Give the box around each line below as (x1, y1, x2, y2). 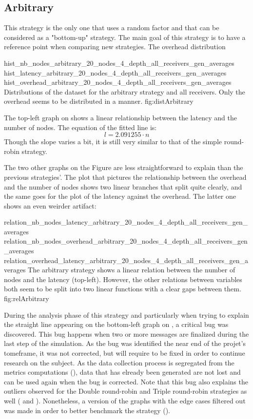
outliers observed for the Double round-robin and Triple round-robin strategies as (4, 386, 247, 396)
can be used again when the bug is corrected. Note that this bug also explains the (4, 376, 248, 386)
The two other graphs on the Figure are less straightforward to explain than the (4, 162, 243, 172)
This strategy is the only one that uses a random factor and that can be (4, 22, 219, 33)
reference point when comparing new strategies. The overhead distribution (4, 41, 226, 52)
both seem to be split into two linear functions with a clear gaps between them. (4, 284, 241, 294)
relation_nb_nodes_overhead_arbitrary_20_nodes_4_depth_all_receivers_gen (4, 236, 248, 246)
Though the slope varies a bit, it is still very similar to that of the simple (4, 136, 222, 147)
